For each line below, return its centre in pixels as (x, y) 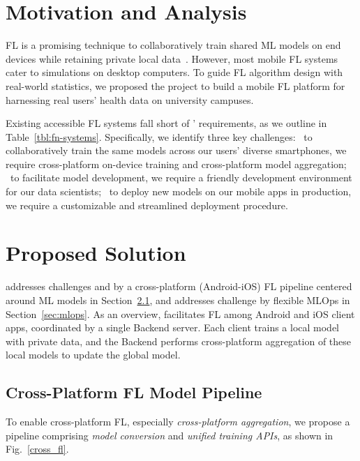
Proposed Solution (96, 253)
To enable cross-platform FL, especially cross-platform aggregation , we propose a (178, 422)
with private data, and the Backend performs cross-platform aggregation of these (179, 341)
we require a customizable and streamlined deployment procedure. (147, 205)
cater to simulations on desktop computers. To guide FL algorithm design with (174, 72)
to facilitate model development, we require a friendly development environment (181, 177)
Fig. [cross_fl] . (37, 449)
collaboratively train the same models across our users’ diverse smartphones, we (176, 150)
